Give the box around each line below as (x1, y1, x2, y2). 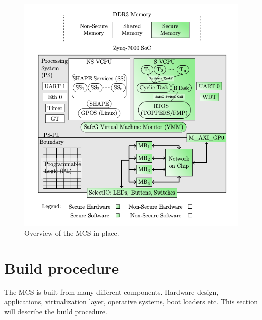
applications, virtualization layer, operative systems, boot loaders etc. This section (4, 296, 258, 307)
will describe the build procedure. (4, 306, 107, 316)
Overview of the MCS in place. (24, 227, 119, 238)
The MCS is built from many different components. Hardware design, (4, 286, 219, 297)
